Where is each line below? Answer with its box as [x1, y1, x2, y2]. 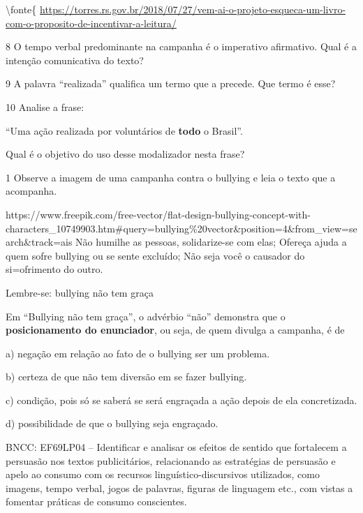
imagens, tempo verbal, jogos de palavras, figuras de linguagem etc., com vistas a [6, 480, 353, 495]
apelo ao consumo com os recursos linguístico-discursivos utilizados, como [6, 467, 320, 482]
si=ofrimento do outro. [6, 262, 103, 276]
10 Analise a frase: [6, 99, 84, 114]
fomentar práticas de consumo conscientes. [6, 494, 187, 509]
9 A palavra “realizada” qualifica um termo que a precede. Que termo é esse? [6, 76, 336, 91]
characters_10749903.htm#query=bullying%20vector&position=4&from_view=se [6, 221, 357, 235]
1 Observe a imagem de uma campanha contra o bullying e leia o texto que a [6, 170, 336, 184]
